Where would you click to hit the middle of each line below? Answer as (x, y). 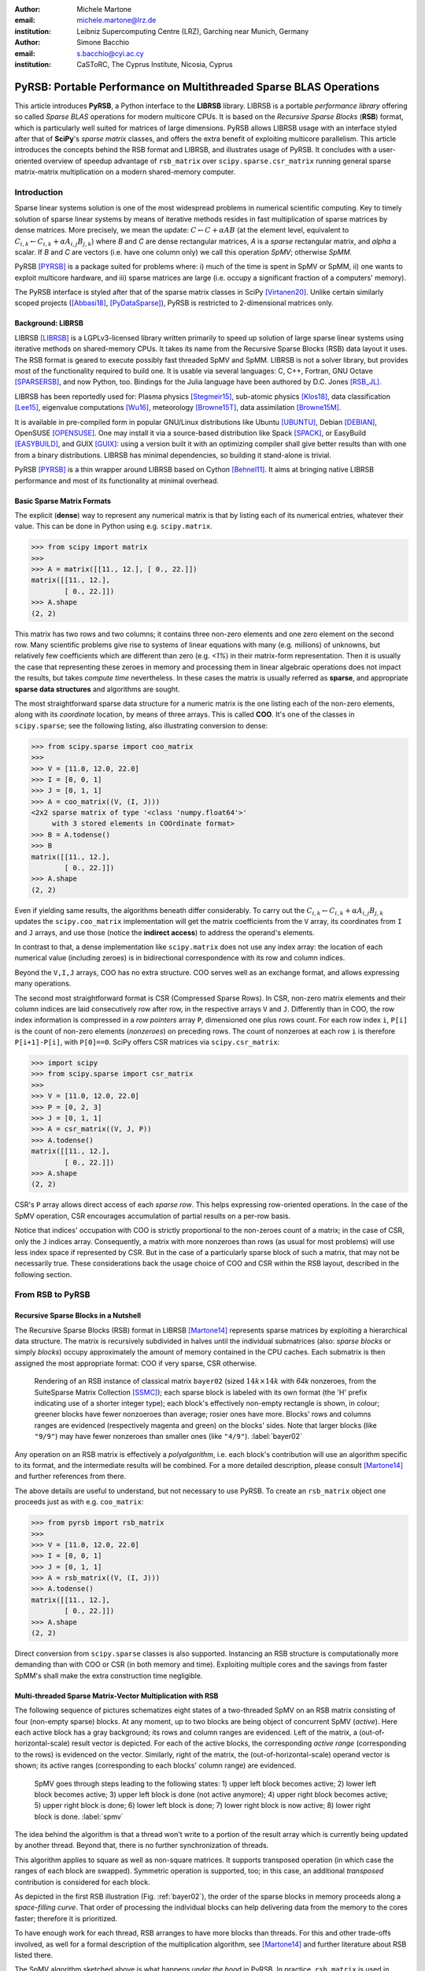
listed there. (34, 1955)
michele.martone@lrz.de (116, 20)
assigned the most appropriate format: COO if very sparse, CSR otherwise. (136, 1363)
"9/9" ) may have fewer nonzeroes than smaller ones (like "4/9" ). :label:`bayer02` (168, 1436)
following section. (43, 1274)
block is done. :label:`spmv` (79, 1816)
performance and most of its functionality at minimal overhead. (117, 480)
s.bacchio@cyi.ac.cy (111, 53)
